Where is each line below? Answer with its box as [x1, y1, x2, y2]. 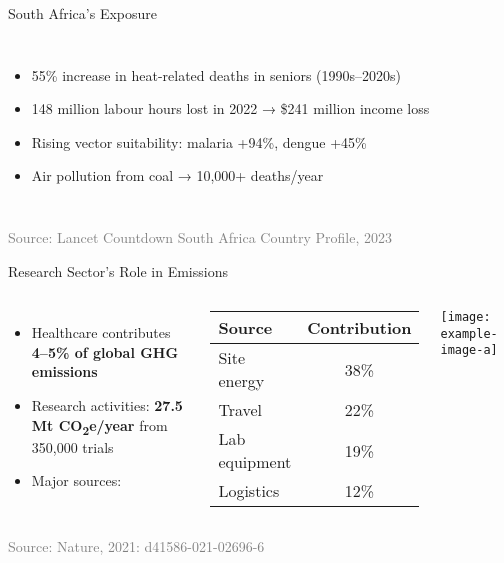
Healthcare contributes [31, 322, 171, 343]
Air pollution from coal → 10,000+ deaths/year [31, 165, 324, 186]
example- [440, 326, 498, 341]
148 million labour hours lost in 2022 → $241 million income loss [31, 98, 430, 119]
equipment [218, 450, 292, 474]
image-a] [440, 343, 498, 358]
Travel [218, 398, 263, 422]
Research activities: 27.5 [31, 394, 183, 415]
